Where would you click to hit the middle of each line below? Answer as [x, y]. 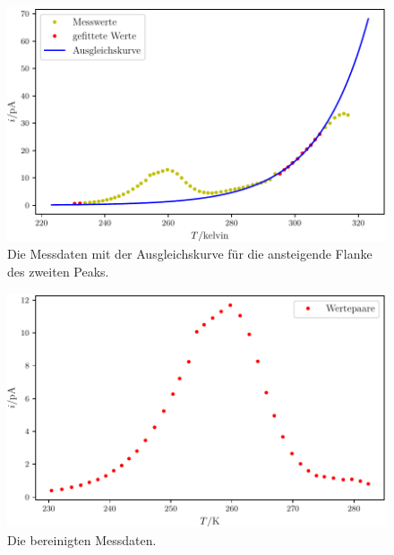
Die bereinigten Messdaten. [82, 540]
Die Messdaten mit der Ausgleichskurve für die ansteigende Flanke [190, 254]
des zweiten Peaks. [58, 271]
